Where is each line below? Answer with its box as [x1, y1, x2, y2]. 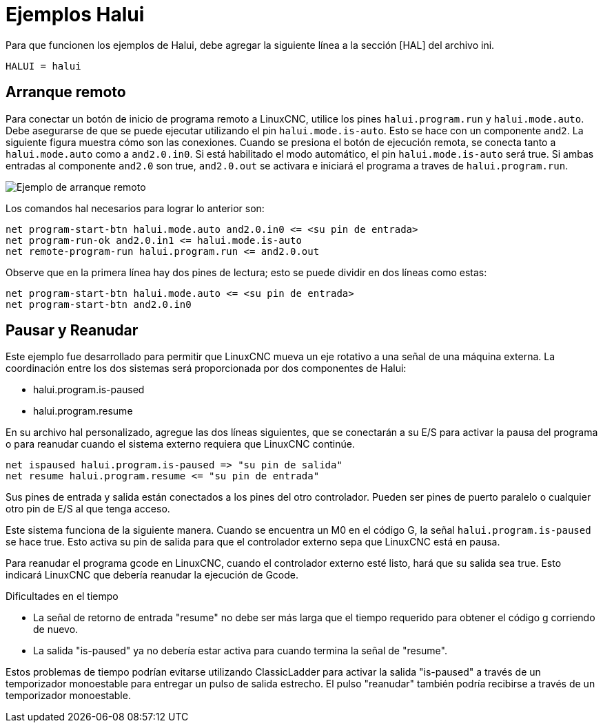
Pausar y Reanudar [6, 322, 139, 340]
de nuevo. [33, 623, 79, 636]
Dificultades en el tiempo [6, 590, 119, 603]
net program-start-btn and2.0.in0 [6, 298, 192, 310]
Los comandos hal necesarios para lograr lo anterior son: [6, 202, 265, 214]
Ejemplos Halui [6, 3, 145, 26]
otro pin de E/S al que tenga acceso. [6, 503, 170, 515]
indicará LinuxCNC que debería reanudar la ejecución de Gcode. [6, 569, 298, 581]
